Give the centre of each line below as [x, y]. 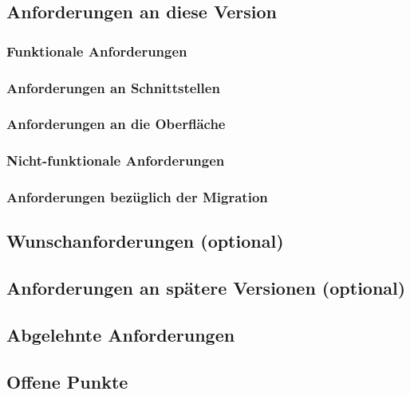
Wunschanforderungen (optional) [145, 241]
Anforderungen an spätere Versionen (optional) [206, 288]
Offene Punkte [67, 381]
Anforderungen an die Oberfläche [116, 124]
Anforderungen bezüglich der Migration [137, 197]
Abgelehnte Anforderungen [121, 334]
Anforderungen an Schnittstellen [113, 87]
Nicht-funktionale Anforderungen [116, 160]
